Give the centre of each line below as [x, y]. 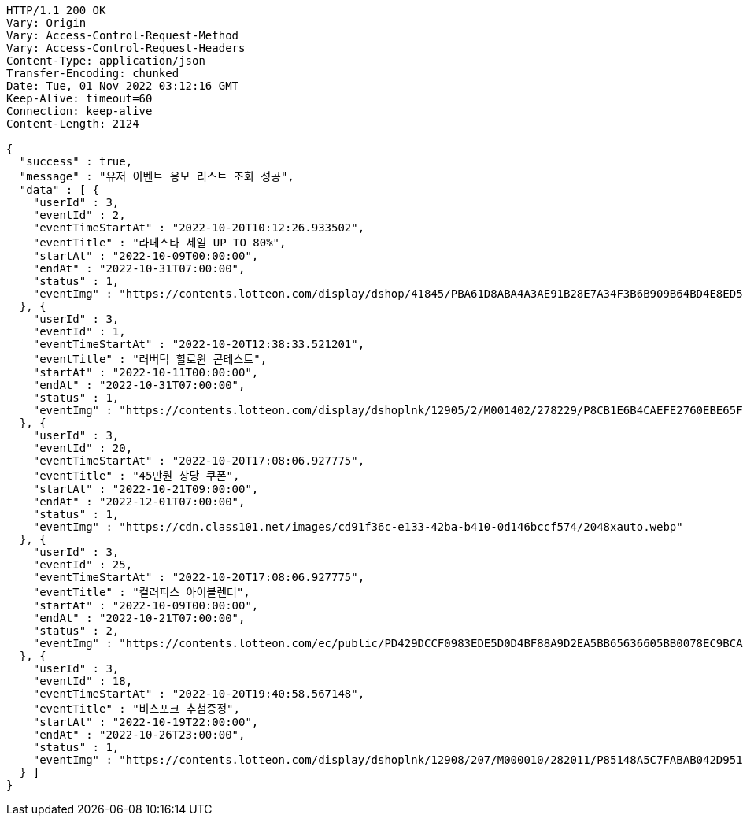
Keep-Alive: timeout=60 [79, 98]
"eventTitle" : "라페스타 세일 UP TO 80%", [159, 243]
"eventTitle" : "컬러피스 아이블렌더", [141, 592]
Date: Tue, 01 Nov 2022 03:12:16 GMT [123, 86]
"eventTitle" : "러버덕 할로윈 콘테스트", [150, 359]
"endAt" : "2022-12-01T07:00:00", [139, 502]
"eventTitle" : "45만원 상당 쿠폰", [136, 476]
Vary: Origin [46, 23]
